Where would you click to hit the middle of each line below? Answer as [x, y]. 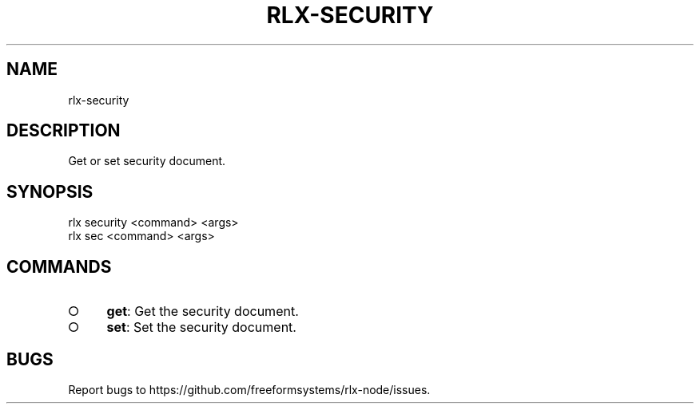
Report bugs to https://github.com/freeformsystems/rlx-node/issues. [249, 389]
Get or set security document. [147, 161]
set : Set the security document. [201, 327]
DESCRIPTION [64, 131]
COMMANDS [59, 266]
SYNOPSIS [50, 191]
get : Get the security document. [203, 311]
